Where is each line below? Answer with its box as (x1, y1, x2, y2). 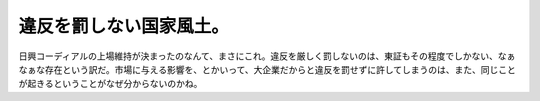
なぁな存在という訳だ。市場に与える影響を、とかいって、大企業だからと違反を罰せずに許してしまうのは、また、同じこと (18, 63, 517, 75)
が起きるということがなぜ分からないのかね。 (18, 78, 203, 90)
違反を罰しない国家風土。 (18, 15, 230, 37)
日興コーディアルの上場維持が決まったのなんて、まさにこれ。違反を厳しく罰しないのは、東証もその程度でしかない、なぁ (18, 50, 516, 62)
